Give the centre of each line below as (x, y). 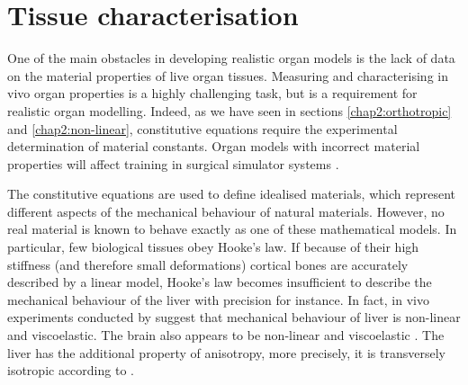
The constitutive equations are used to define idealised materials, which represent (231, 194)
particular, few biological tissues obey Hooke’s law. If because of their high (213, 247)
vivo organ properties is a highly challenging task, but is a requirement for (212, 93)
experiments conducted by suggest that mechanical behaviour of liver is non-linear (234, 317)
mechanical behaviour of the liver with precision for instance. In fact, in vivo (218, 299)
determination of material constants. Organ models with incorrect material (214, 146)
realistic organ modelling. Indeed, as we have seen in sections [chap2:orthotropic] (229, 110)
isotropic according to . (71, 370)
